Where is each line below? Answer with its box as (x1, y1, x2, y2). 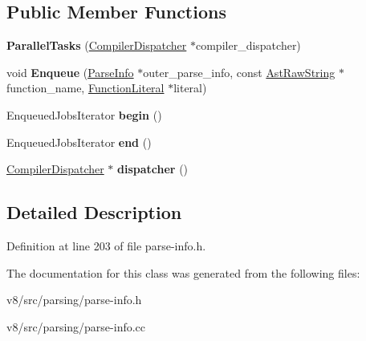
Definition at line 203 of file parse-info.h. (6, 237, 206, 254)
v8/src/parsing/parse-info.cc (6, 318, 146, 335)
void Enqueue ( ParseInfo (6, 63, 134, 80)
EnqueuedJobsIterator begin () (6, 106, 162, 123)
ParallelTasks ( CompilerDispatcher (6, 37, 187, 54)
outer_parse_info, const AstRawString (143, 63, 335, 80)
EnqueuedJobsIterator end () (6, 133, 152, 150)
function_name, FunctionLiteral (6, 79, 165, 96)
